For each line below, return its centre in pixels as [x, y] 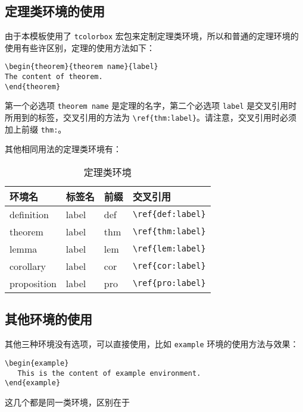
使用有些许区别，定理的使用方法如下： [80, 47]
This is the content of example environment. [109, 373]
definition [29, 214]
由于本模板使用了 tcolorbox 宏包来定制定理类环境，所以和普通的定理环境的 [152, 36]
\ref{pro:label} [169, 283]
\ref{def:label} [169, 214]
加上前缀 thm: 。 [36, 129]
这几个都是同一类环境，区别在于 [67, 402]
